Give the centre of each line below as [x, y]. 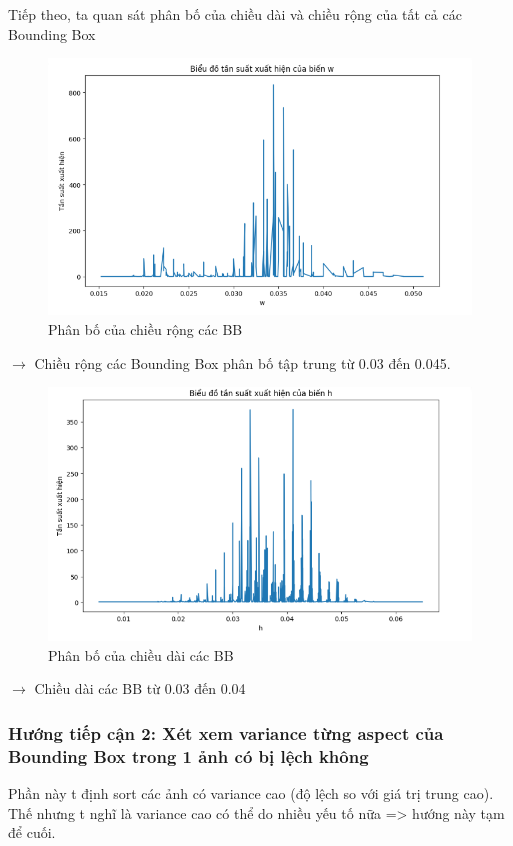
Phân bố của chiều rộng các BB [145, 328]
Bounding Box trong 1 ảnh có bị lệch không [188, 755]
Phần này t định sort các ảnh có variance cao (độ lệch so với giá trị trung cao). [251, 793]
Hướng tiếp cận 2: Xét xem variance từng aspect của [226, 732]
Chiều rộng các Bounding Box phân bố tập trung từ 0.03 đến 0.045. [242, 362]
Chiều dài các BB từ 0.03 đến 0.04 [140, 688]
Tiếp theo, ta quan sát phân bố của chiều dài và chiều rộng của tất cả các [235, 14]
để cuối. [32, 832]
